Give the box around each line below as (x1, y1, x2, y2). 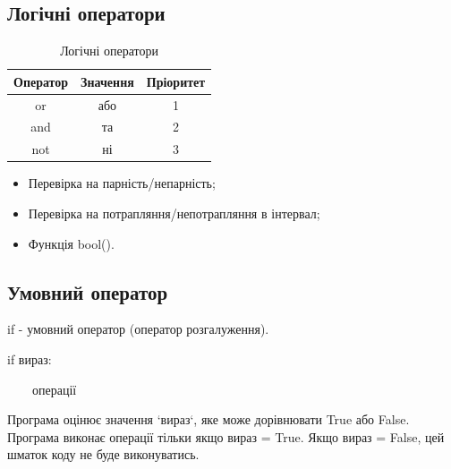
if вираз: (7, 350, 52, 368)
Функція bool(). (28, 234, 115, 252)
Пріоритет (146, 72, 206, 90)
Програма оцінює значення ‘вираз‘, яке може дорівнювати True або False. (7, 410, 410, 429)
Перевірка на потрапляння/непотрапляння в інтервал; (28, 204, 320, 223)
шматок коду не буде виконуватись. (7, 445, 200, 464)
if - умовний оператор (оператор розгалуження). (7, 320, 269, 338)
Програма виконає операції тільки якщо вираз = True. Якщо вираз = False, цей (7, 427, 445, 446)
